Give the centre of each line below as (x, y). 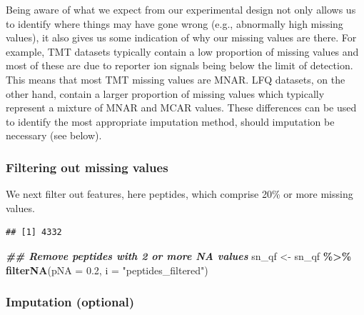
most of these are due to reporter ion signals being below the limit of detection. (180, 65)
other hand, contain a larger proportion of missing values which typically (165, 93)
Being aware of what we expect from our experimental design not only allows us (181, 9)
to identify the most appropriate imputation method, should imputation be (170, 121)
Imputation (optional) (70, 302)
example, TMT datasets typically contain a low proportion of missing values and (182, 51)
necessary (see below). (54, 135)
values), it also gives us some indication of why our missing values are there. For (181, 37)
